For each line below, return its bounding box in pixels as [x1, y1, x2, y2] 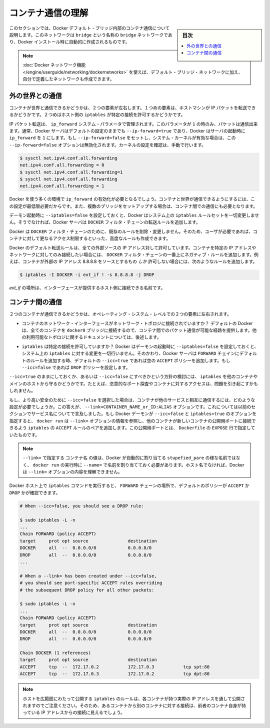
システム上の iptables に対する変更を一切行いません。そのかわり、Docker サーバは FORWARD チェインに [21, 350, 239, 356]
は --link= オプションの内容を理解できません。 [22, 469, 122, 475]
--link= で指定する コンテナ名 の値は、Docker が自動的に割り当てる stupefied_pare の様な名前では [22, 455, 236, 461]
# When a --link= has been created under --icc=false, [19, 573, 157, 578]
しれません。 [9, 387, 36, 393]
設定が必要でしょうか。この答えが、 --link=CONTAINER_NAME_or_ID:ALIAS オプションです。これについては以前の [9, 403, 251, 409]
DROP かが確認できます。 [9, 489, 60, 495]
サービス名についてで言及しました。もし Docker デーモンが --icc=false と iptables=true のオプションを [30, 410, 257, 417]
